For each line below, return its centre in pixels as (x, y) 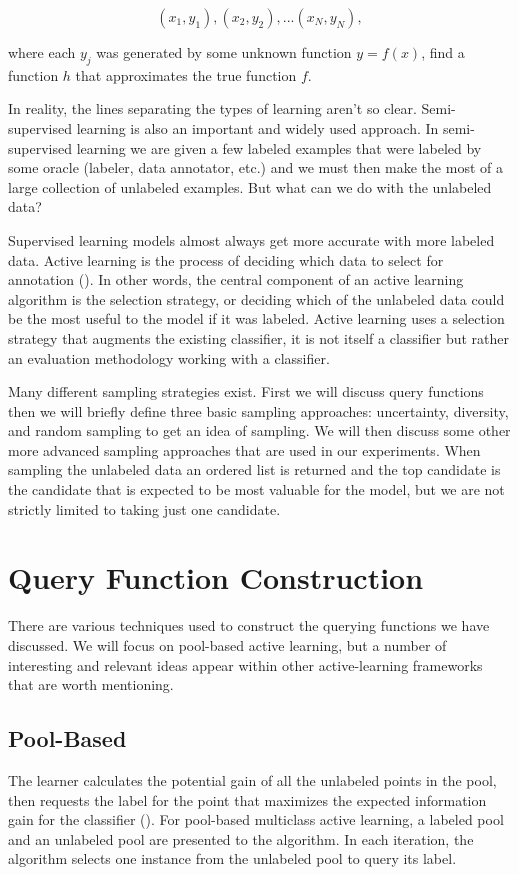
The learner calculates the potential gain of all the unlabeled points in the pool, (252, 779)
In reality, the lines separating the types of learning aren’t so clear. (212, 108)
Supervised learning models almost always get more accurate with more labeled (251, 239)
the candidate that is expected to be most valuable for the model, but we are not (256, 489)
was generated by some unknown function (224, 52)
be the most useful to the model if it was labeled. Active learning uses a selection (256, 318)
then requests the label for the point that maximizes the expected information (247, 799)
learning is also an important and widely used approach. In (257, 127)
